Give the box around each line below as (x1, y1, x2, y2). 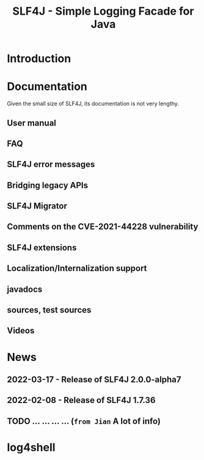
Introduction (7, 52, 71, 65)
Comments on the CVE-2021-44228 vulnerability (7, 221, 199, 232)
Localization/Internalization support (7, 263, 147, 273)
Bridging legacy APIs (7, 180, 88, 190)
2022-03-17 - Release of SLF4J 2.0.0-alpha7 (7, 374, 181, 385)
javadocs (7, 284, 43, 294)
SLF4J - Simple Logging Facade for (12, 4, 194, 18)
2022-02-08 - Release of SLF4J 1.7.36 (7, 395, 156, 406)
